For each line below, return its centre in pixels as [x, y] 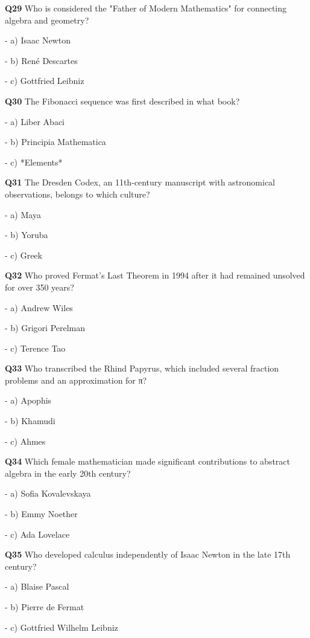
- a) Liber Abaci [35, 121]
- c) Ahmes [25, 441]
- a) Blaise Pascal [37, 586]
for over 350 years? [40, 287]
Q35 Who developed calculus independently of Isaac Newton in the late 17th [148, 554]
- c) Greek [24, 255]
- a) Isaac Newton [38, 40]
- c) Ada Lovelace [37, 534]
